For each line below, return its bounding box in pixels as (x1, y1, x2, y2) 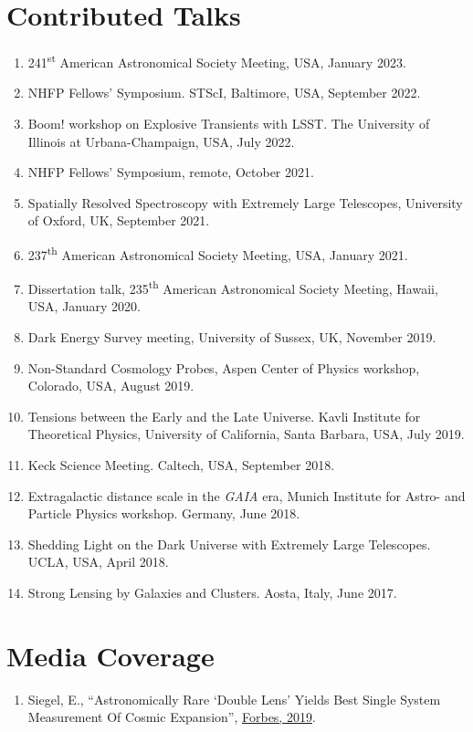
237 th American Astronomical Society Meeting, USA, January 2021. (27, 242, 408, 264)
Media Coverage (6, 636, 215, 674)
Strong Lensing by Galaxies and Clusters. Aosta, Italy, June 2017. (27, 582, 397, 601)
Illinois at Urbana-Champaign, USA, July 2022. (27, 131, 295, 151)
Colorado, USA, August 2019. (27, 376, 194, 395)
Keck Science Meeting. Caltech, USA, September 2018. (27, 455, 335, 474)
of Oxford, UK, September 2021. (27, 211, 210, 230)
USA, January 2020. (27, 297, 141, 316)
